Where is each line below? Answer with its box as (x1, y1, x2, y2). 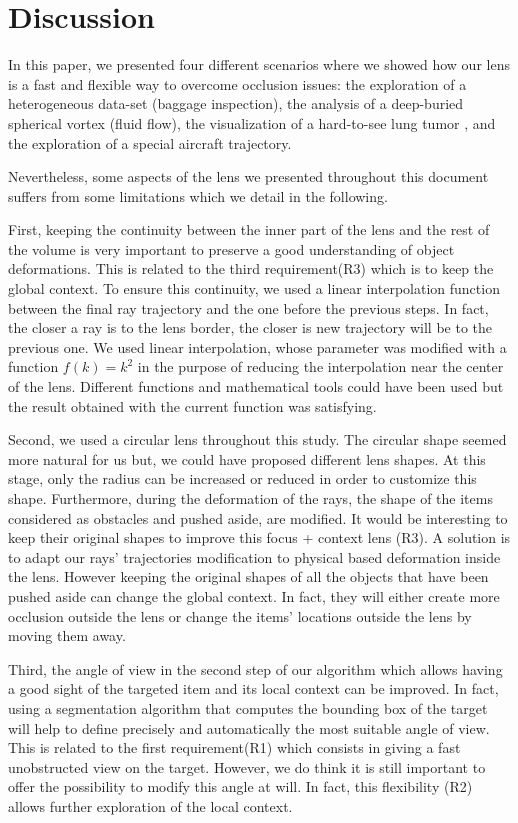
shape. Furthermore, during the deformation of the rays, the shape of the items (8, 488, 493, 508)
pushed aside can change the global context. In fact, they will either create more (8, 585, 500, 606)
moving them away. (8, 625, 126, 646)
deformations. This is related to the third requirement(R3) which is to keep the (8, 258, 494, 279)
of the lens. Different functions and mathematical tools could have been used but (8, 376, 504, 397)
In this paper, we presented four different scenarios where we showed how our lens (8, 54, 510, 75)
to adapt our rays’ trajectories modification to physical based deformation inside (8, 546, 501, 567)
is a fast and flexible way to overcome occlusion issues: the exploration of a (8, 73, 467, 94)
